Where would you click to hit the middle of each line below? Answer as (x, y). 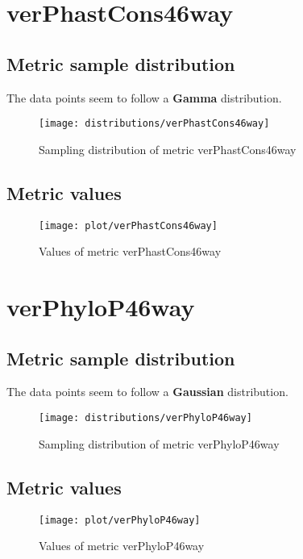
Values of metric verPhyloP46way (122, 546)
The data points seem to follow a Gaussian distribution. (147, 392)
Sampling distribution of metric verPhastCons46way (168, 149)
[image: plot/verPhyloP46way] (120, 520)
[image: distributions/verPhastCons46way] (154, 124)
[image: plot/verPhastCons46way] (128, 225)
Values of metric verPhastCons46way (130, 251)
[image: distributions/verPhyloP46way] (145, 418)
